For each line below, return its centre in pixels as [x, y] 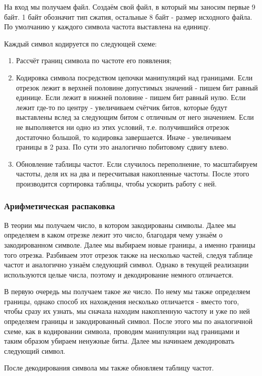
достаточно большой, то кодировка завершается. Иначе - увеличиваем [123, 137]
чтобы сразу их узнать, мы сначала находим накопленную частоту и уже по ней [127, 311]
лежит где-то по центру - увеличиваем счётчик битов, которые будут [122, 107]
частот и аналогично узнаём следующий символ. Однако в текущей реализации [126, 265]
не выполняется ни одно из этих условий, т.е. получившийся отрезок [123, 127]
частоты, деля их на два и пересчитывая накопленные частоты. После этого [133, 174]
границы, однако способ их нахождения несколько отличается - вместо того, [122, 301]
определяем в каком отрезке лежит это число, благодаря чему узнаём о [113, 235]
